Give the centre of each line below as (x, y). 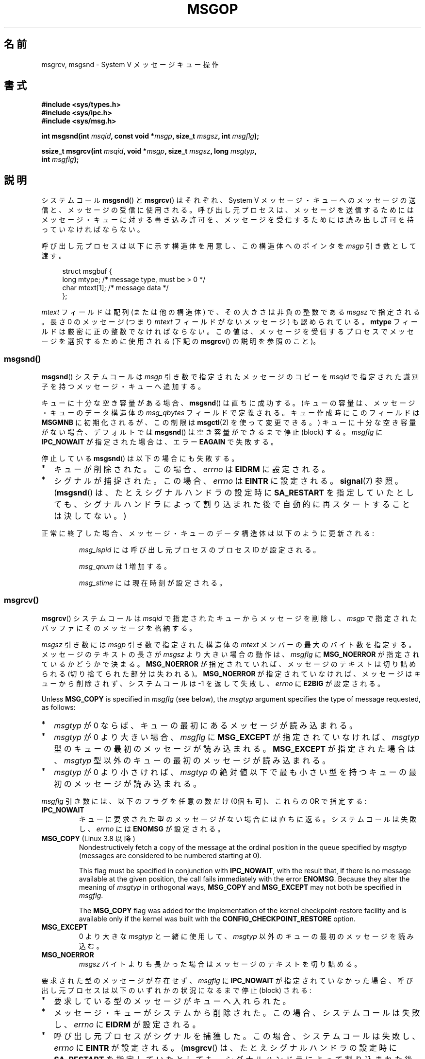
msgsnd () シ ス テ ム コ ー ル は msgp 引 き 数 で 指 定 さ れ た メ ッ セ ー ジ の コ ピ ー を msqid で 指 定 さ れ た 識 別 (230, 377)
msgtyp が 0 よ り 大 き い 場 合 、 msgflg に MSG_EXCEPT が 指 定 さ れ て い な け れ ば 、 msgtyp (237, 737)
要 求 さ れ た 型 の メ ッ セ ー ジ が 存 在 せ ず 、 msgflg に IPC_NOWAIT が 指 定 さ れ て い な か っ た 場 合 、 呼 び (227, 980)
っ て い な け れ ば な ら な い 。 (93, 229)
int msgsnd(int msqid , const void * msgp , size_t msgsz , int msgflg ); (150, 136)
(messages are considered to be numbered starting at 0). (170, 855)
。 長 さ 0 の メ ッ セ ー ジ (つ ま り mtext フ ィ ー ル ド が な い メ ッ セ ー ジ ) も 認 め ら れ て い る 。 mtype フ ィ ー (229, 322)
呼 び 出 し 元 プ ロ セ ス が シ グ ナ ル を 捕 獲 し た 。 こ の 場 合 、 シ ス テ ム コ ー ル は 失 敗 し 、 (237, 1036)
